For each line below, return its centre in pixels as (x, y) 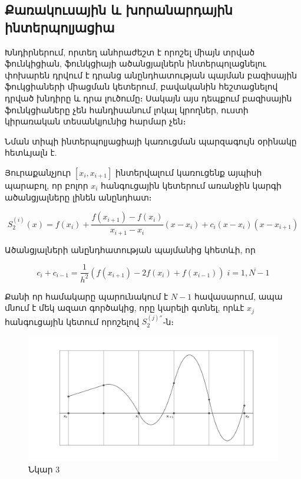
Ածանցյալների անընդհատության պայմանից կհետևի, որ (130, 249)
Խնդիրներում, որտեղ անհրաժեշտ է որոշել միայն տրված (130, 52)
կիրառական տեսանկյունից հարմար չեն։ (95, 121)
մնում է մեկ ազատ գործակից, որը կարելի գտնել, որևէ (125, 308)
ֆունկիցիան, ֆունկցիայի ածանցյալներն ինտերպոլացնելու (135, 63)
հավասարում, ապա (238, 296)
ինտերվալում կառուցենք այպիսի (188, 172)
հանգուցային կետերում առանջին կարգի (191, 185)
